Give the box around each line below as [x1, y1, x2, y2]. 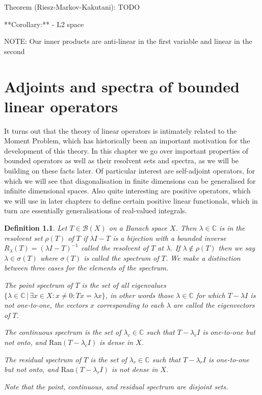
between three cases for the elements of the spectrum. [4, 262, 169, 273]
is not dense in [112, 364, 158, 375]
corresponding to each [97, 300, 164, 310]
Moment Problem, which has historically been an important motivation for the [4, 135, 250, 146]
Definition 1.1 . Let [4, 223, 67, 233]
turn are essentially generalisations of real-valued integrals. [4, 205, 187, 216]
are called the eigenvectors [173, 300, 255, 310]
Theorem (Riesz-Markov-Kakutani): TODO [4, 2, 140, 12]
